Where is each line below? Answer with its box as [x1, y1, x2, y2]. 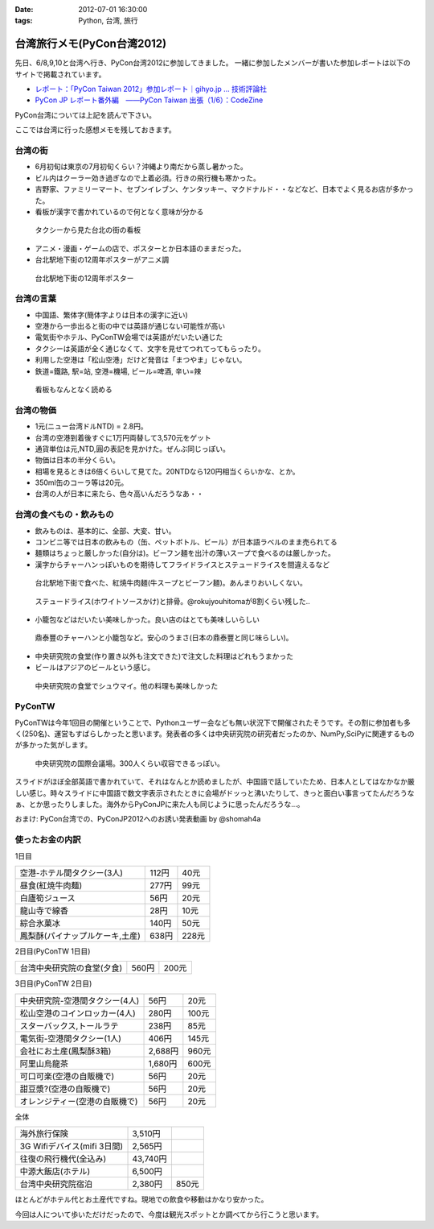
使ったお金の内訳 [14, 834, 81, 846]
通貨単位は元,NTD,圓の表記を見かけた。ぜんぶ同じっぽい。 [35, 444, 231, 453]
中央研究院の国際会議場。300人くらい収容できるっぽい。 [35, 758, 225, 768]
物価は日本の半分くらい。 [35, 455, 120, 465]
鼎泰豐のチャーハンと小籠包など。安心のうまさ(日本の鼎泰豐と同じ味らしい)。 [35, 633, 293, 643]
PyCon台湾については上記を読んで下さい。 [14, 110, 157, 120]
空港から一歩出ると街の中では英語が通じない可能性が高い [35, 321, 225, 331]
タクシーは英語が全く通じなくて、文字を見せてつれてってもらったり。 [35, 343, 265, 354]
